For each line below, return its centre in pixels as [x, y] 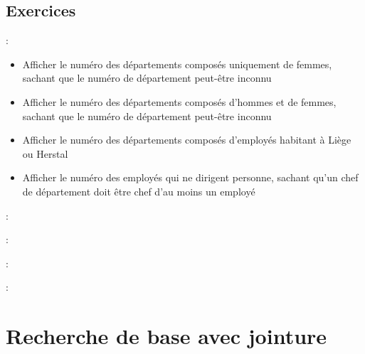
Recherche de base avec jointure [166, 336]
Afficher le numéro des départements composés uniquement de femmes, [177, 64]
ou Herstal [45, 153]
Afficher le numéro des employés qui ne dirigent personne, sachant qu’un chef [190, 177]
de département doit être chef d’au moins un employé [139, 191]
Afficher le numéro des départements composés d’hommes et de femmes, [179, 101]
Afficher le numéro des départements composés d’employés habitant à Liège [187, 140]
